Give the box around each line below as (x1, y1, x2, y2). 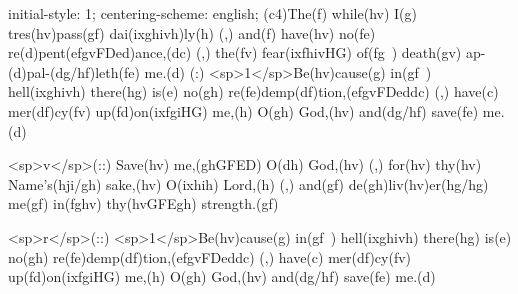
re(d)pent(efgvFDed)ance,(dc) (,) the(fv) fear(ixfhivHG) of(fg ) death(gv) (8, 42, 462, 63)
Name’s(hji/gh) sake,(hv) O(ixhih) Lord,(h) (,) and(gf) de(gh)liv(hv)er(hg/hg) (8, 173, 489, 194)
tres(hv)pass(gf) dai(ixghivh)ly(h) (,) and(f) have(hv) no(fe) (8, 22, 376, 43)
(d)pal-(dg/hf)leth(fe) (8, 61, 140, 82)
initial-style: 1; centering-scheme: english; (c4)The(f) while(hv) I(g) (8, 3, 417, 23)
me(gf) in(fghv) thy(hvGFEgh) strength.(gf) (8, 193, 279, 214)
